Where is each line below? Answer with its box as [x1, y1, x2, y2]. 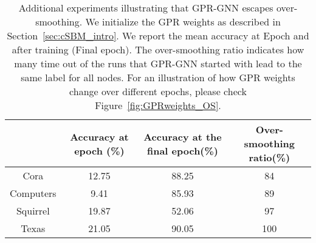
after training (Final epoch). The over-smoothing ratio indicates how [12, 42, 304, 56]
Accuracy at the [143, 129, 222, 144]
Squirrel [16, 204, 50, 218]
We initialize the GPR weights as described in [85, 15, 281, 28]
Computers [10, 186, 57, 200]
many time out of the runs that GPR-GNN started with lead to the [14, 56, 302, 70]
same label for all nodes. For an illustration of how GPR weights [21, 70, 295, 84]
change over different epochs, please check [69, 84, 247, 98]
